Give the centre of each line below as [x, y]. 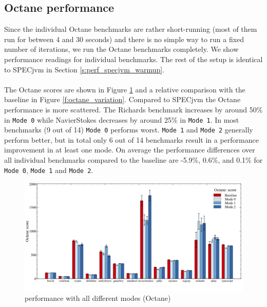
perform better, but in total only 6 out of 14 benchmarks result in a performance [131, 139]
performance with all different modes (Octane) [98, 298]
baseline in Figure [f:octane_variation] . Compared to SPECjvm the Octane [122, 99]
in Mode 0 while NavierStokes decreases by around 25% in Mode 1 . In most [122, 119]
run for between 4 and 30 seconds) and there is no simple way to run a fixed [124, 39]
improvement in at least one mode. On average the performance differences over [130, 150]
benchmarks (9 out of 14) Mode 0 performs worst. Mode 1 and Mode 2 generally [129, 130]
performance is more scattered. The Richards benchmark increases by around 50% [133, 109]
